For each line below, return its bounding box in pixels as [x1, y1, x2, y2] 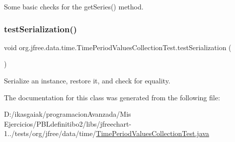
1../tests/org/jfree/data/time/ [4, 128, 96, 139]
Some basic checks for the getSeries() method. [4, 1, 144, 11]
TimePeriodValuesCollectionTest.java [96, 128, 209, 139]
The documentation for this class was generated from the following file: [4, 92, 220, 102]
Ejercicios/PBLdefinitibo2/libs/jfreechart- [4, 118, 132, 129]
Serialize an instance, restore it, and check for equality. [4, 75, 170, 85]
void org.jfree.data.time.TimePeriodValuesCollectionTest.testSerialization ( [4, 42, 232, 52]
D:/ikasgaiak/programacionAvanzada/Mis [4, 109, 131, 119]
